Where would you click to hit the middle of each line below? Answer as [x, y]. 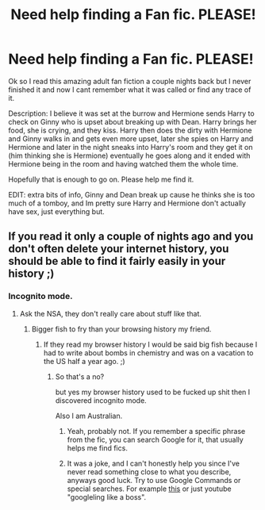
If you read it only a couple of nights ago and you [131, 237]
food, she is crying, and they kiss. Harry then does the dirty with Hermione [130, 130]
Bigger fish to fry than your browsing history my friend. [121, 329]
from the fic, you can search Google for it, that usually [155, 439]
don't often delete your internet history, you [119, 249]
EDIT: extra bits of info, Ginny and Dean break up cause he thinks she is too [132, 194]
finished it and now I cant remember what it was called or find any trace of [130, 90]
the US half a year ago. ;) [84, 361]
